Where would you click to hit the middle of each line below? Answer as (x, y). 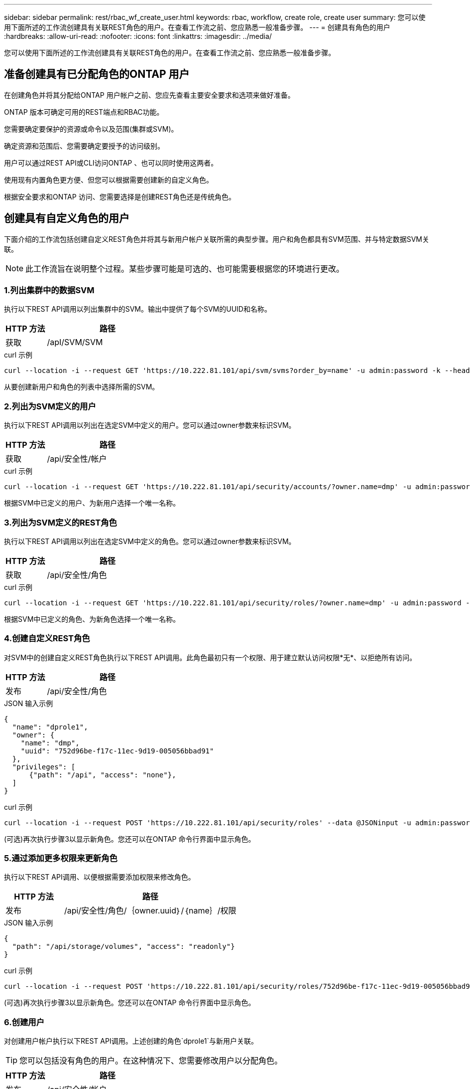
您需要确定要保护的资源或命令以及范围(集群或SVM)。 (91, 129)
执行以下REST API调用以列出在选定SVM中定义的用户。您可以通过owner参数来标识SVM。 (150, 425)
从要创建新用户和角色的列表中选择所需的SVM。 (82, 387)
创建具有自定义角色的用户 (67, 218)
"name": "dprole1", (50, 727)
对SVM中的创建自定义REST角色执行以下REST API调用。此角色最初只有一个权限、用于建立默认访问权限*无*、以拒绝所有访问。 (210, 657)
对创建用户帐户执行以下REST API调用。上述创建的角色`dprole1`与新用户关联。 (131, 1041)
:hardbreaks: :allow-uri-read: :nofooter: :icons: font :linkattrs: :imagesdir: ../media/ (138, 36)
